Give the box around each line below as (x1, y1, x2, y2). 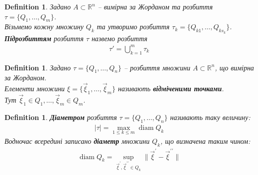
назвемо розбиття (91, 33, 148, 43)
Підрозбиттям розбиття (4, 33, 84, 43)
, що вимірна (214, 62, 254, 72)
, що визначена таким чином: (160, 135, 251, 146)
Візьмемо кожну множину (4, 21, 84, 32)
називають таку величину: (170, 112, 251, 122)
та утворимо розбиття (97, 21, 170, 32)
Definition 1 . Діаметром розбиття (4, 112, 117, 122)
